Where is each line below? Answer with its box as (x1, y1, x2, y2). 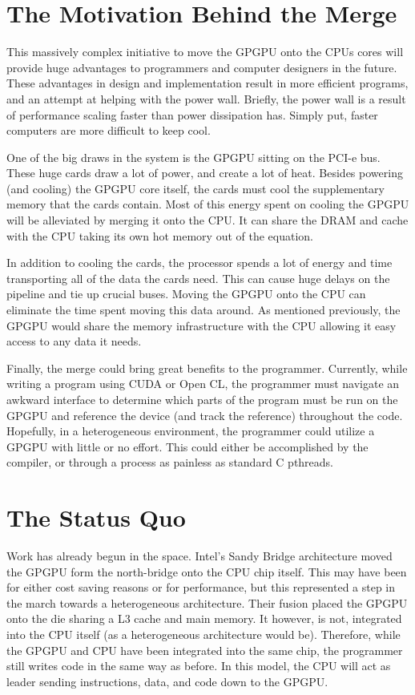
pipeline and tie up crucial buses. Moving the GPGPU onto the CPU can (6, 285, 366, 302)
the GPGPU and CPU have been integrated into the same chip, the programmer (6, 641, 403, 658)
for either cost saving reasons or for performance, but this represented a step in (6, 579, 396, 596)
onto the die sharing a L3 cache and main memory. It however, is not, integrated (6, 610, 402, 627)
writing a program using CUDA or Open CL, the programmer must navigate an (6, 375, 400, 392)
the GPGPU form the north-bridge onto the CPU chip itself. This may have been (6, 563, 407, 580)
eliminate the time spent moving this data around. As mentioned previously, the (6, 301, 401, 318)
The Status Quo (6, 501, 186, 534)
